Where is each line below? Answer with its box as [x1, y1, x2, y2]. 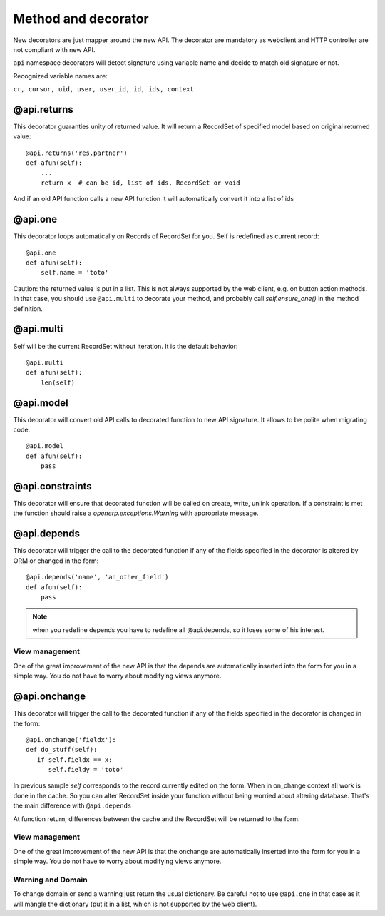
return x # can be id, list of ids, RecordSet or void [40, 178, 240, 187]
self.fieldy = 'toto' [48, 765, 124, 774]
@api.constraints [13, 480, 92, 492]
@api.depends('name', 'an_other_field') [26, 573, 169, 581]
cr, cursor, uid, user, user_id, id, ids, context [13, 86, 194, 93]
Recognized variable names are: [13, 71, 108, 80]
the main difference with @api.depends [13, 801, 132, 810]
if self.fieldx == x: [36, 755, 113, 763]
